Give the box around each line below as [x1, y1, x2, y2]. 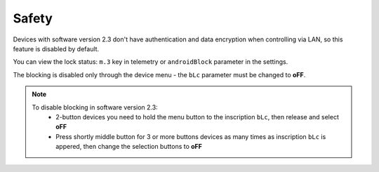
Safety [13, 11, 53, 26]
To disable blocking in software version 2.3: [32, 102, 158, 112]
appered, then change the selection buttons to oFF [55, 143, 203, 151]
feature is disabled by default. [13, 44, 100, 53]
